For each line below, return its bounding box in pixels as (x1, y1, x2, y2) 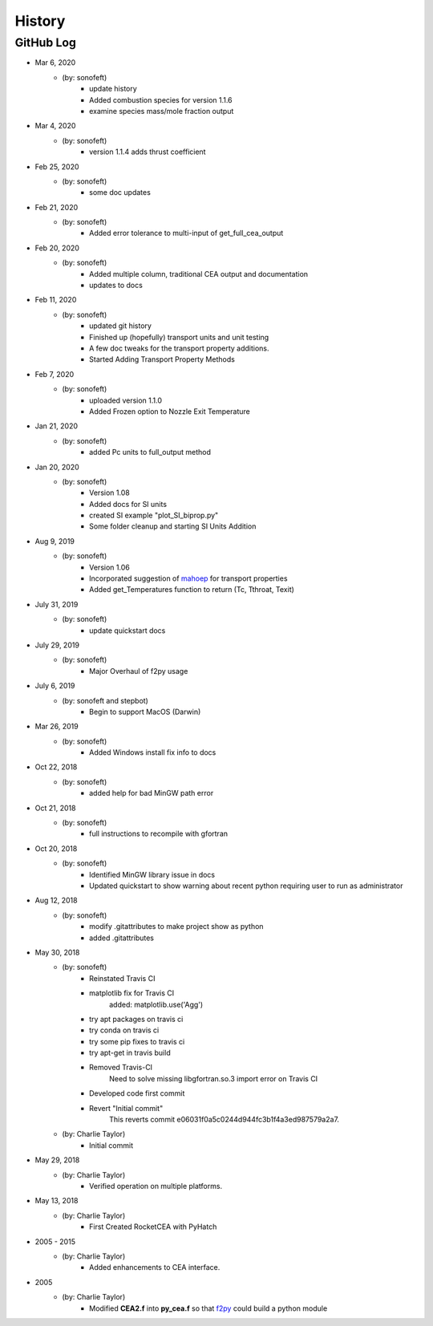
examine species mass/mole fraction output (89, 106, 234, 116)
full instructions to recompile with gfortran (89, 829, 229, 838)
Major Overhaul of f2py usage (89, 666, 188, 675)
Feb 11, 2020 (34, 295, 77, 305)
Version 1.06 (89, 562, 130, 572)
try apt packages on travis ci (89, 1014, 184, 1024)
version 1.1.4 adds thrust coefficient (89, 147, 206, 156)
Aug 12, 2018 (34, 895, 78, 906)
